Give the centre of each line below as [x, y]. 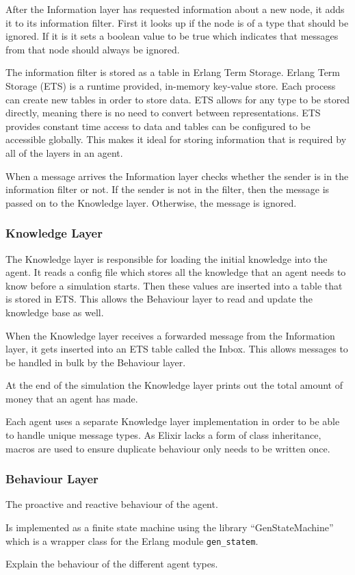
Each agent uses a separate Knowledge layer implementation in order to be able [173, 421]
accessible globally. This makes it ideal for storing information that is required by [176, 139]
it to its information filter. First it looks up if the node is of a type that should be [177, 22]
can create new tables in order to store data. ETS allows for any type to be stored [178, 99]
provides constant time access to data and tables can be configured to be [158, 126]
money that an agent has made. [72, 398]
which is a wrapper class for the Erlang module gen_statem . [132, 540]
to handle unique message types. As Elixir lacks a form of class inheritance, [163, 435]
